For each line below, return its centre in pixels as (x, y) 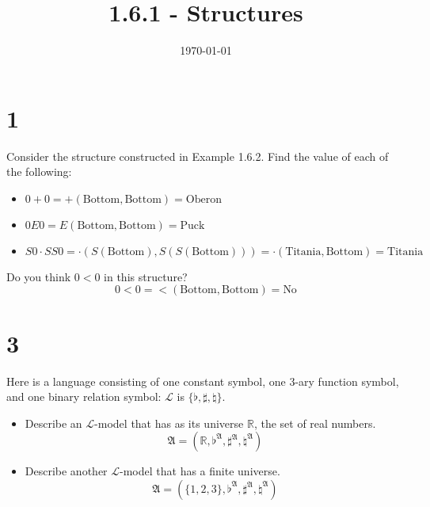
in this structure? (146, 276)
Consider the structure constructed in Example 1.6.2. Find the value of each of (198, 156)
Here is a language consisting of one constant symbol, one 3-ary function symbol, (203, 381)
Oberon (204, 199)
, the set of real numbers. (315, 423)
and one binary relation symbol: (84, 396)
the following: (39, 172)
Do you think (39, 276)
